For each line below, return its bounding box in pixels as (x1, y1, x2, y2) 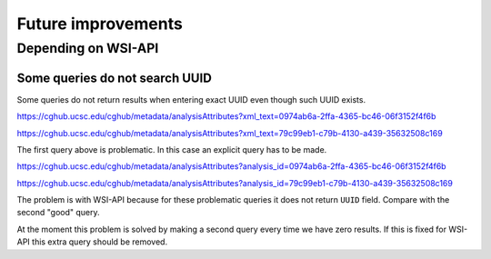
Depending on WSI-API (16, 40, 159, 56)
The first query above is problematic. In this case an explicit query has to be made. (16, 144, 327, 154)
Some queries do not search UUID (16, 70, 213, 85)
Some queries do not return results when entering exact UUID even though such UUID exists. (16, 94, 366, 105)
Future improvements (16, 14, 184, 34)
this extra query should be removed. (32, 236, 168, 247)
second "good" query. (16, 207, 100, 218)
